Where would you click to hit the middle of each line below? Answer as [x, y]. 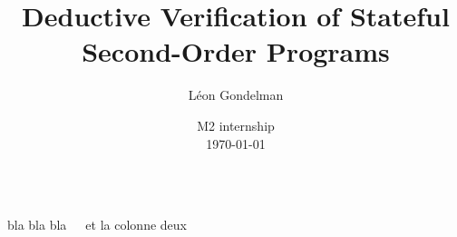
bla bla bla [37, 225]
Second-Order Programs [236, 51]
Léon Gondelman [236, 95]
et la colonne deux [136, 225]
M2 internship [236, 125]
